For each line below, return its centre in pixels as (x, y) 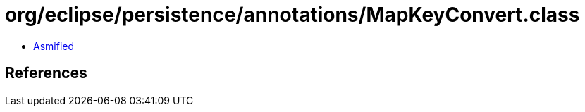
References (46, 73)
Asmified (54, 46)
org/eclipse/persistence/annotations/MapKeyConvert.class (292, 15)
